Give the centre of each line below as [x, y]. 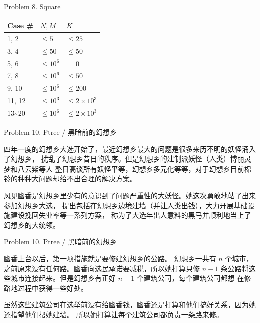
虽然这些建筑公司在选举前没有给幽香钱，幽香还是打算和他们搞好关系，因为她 [130, 305]
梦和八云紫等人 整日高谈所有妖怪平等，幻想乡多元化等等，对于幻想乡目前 [124, 168]
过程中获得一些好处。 [53, 288]
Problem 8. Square [32, 6]
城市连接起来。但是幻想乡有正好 [63, 278]
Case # [20, 25]
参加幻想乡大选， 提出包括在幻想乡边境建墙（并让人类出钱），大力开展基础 [126, 205]
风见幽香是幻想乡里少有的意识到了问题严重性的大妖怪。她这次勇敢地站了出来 [130, 195]
